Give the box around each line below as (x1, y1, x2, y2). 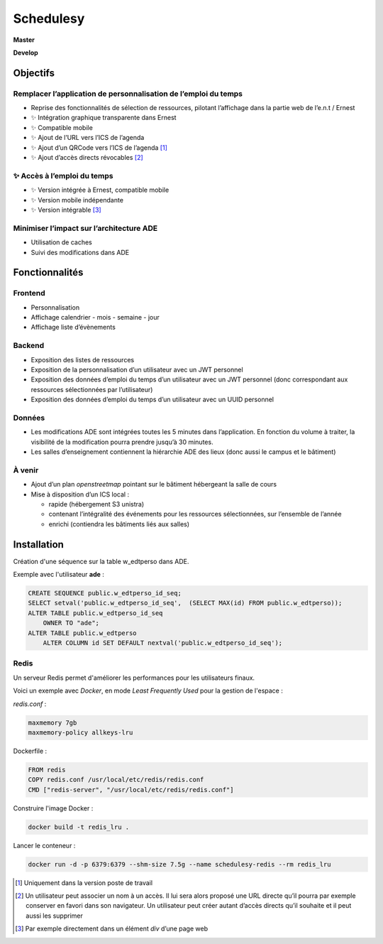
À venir (13, 465, 39, 475)
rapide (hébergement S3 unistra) (48, 499, 145, 508)
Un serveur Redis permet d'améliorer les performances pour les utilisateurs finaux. (13, 673, 255, 682)
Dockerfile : (13, 747, 48, 755)
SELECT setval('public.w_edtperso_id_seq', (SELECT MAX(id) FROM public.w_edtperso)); (28, 599, 343, 607)
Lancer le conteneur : (13, 841, 76, 850)
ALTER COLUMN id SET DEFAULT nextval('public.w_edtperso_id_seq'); (43, 639, 283, 646)
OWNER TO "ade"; (43, 619, 99, 627)
